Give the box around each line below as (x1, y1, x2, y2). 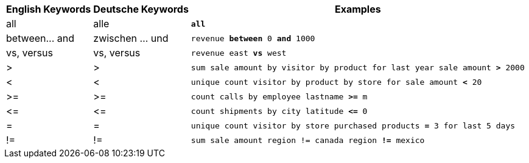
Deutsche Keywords (93, 3, 189, 15)
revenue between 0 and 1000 (191, 33, 315, 43)
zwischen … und (93, 32, 169, 44)
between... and (6, 32, 75, 44)
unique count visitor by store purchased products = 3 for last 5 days (191, 121, 516, 130)
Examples (334, 3, 381, 15)
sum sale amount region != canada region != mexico (191, 135, 425, 145)
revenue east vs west (191, 48, 287, 58)
